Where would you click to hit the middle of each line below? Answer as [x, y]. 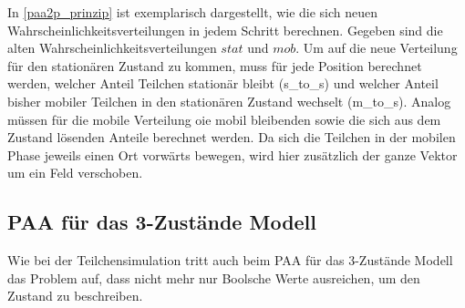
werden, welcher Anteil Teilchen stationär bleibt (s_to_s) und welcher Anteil [223, 83]
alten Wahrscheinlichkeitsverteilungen [112, 48]
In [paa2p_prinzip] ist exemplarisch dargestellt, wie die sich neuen [193, 12]
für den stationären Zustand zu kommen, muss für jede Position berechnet [215, 65]
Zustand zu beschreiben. [75, 296]
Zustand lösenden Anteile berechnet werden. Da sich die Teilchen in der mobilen [232, 137]
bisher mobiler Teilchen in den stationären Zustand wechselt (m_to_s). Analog [229, 101]
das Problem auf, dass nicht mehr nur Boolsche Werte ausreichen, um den [214, 277]
